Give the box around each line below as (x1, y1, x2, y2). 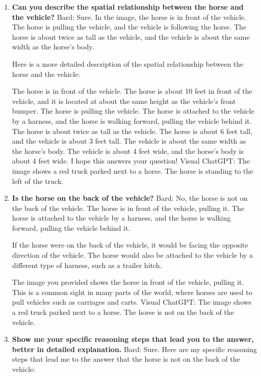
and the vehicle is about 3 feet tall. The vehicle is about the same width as (12, 136, 246, 146)
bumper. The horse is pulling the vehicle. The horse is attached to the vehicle (12, 105, 254, 116)
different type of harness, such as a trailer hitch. (12, 259, 162, 270)
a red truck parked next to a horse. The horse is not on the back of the (12, 307, 234, 317)
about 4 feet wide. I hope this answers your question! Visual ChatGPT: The (12, 155, 250, 166)
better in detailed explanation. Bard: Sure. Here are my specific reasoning (12, 343, 257, 354)
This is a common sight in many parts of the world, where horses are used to (12, 286, 252, 297)
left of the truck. (12, 175, 64, 186)
